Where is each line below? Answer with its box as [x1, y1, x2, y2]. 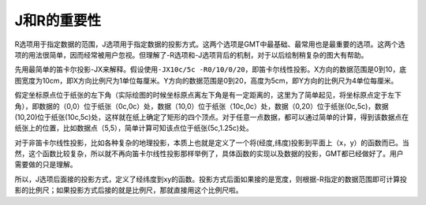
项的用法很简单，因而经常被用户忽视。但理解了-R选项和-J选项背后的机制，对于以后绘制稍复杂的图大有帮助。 [14, 50, 368, 59]
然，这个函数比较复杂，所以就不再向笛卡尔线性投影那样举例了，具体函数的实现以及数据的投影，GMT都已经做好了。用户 [14, 149, 404, 158]
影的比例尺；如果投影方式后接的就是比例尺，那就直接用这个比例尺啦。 [14, 185, 243, 195]
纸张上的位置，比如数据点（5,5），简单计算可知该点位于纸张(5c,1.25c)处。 [14, 123, 253, 133]
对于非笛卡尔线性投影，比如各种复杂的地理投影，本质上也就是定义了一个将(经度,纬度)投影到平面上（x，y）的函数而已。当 [14, 138, 409, 147]
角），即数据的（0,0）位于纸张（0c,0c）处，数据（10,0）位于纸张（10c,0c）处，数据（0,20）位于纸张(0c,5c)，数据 [14, 101, 390, 110]
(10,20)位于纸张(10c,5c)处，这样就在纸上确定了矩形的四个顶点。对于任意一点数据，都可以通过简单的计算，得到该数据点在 [14, 112, 409, 121]
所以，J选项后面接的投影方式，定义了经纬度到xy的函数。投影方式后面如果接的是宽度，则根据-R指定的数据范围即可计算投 [14, 174, 407, 184]
